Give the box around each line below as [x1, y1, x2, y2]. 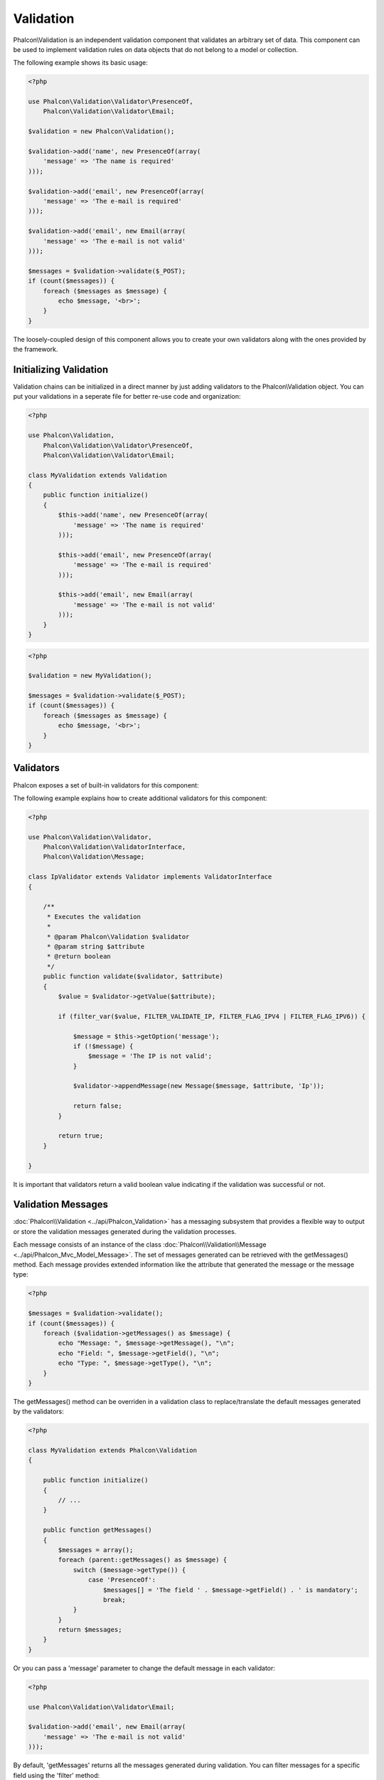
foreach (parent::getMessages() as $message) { [58, 1556, 228, 1564]
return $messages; [58, 1625, 122, 1634]
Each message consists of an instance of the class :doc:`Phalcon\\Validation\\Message [13, 1240, 267, 1249]
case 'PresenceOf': [87, 1576, 156, 1584]
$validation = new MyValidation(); [28, 671, 152, 680]
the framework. [13, 345, 58, 354]
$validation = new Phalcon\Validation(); [28, 127, 175, 135]
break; [103, 1596, 126, 1603]
